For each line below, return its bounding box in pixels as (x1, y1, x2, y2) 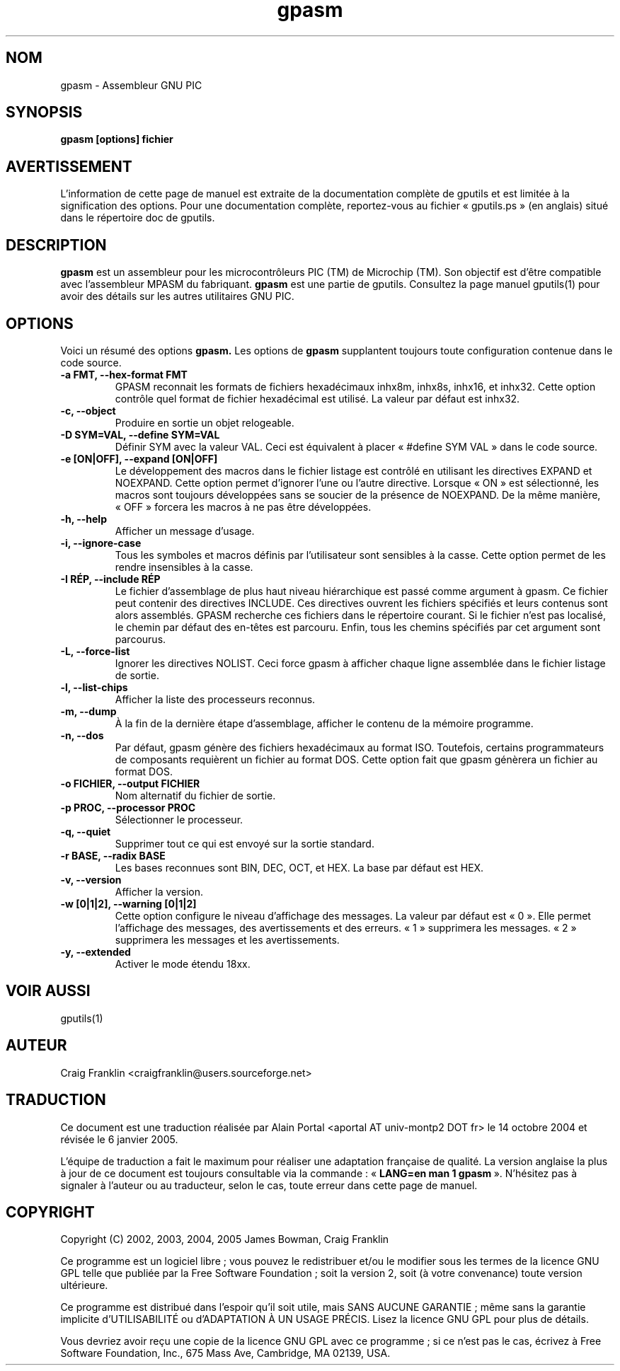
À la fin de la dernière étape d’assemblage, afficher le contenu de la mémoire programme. (115, 717, 534, 729)
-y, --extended (60, 945, 131, 958)
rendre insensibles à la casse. (115, 560, 253, 573)
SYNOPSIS (6, 103, 83, 122)
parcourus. (115, 632, 166, 645)
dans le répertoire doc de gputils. (60, 212, 215, 224)
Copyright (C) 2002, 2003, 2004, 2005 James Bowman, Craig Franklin (60, 1233, 389, 1246)
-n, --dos (60, 729, 104, 741)
